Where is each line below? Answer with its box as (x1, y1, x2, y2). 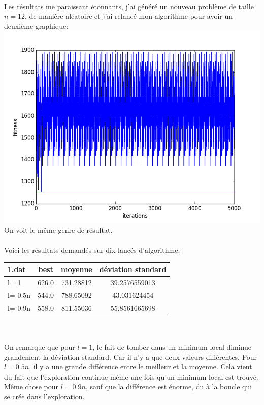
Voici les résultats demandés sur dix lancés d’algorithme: (4, 245, 180, 255)
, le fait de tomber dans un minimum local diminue (92, 342, 252, 352)
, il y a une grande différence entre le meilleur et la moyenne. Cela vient (29, 361, 252, 372)
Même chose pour (4, 381, 59, 392)
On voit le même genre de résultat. (4, 224, 113, 235)
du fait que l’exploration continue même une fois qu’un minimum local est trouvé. (4, 371, 258, 382)
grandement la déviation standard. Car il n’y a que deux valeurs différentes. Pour (4, 351, 257, 362)
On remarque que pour (4, 342, 75, 352)
